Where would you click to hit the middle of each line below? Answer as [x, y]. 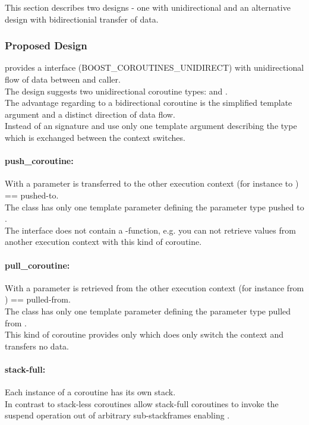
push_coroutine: [39, 161]
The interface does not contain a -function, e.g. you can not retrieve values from [150, 230]
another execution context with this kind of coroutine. [103, 242]
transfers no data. [37, 346]
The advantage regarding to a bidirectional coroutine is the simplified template [149, 103]
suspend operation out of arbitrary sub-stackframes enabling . [117, 415]
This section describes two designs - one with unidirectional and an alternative [148, 7]
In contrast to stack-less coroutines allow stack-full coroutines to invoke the [142, 403]
